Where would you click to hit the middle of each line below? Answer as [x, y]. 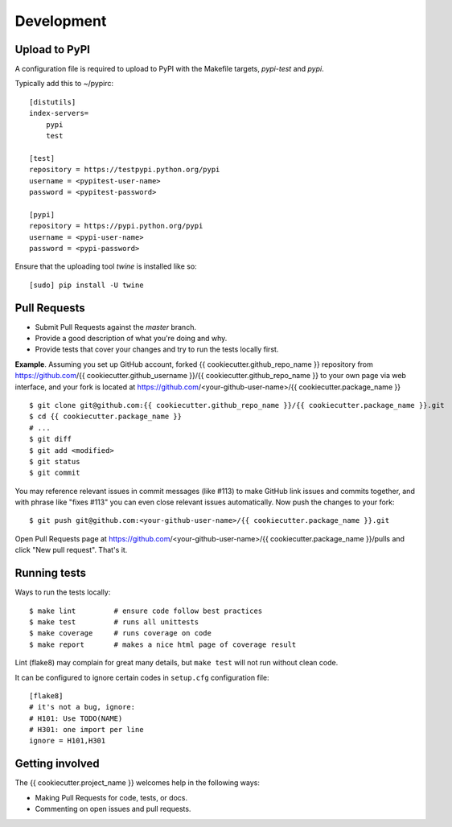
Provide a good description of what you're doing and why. [131, 338]
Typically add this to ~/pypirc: [64, 84]
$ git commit [55, 473]
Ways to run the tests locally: [63, 592]
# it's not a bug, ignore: [82, 707]
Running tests [51, 573]
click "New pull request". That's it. [71, 550]
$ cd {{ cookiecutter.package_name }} [106, 417]
